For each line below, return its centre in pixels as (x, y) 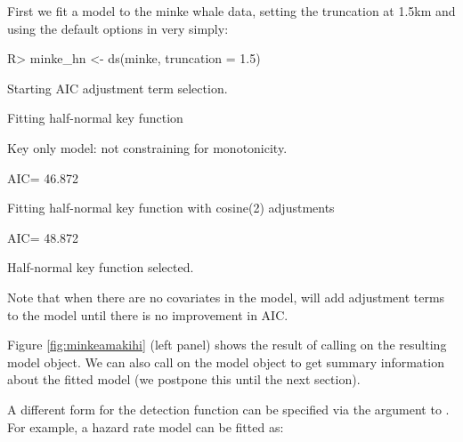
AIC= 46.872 (43, 177)
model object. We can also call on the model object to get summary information (226, 362)
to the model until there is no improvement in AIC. (148, 314)
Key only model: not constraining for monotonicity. (147, 147)
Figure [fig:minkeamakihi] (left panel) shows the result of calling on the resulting (227, 345)
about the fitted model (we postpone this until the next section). (184, 379)
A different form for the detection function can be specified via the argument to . (228, 409)
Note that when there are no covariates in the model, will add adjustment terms (226, 297)
